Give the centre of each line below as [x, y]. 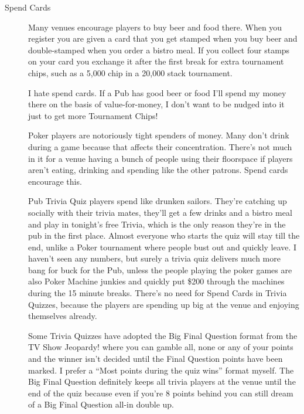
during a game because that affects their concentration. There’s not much [160, 146]
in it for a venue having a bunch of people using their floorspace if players [160, 158]
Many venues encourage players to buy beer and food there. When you [155, 27]
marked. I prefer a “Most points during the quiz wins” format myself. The [161, 370]
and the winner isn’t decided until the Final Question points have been [156, 359]
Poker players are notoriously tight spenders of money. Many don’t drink [159, 135]
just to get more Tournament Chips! [93, 115]
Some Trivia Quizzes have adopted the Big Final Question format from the [163, 335]
